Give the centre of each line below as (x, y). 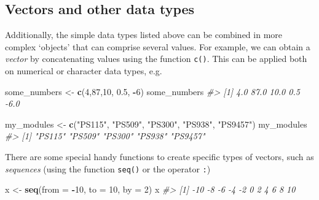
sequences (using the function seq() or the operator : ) (108, 168)
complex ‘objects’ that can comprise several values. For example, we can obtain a (158, 46)
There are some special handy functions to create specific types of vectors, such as (159, 157)
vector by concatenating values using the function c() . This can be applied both (156, 59)
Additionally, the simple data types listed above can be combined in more (144, 35)
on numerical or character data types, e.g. (84, 71)
